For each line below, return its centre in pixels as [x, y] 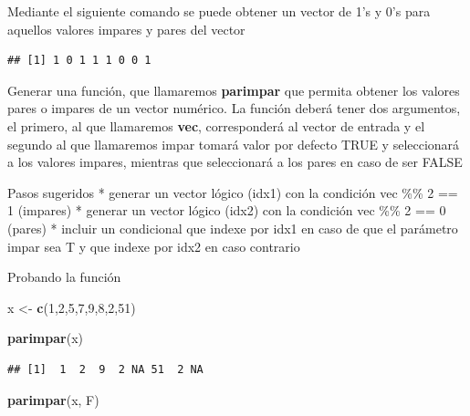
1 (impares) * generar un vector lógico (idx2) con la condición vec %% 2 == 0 [227, 210]
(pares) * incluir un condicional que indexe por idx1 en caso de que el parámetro [233, 228]
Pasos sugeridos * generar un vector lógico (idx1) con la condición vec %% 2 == [233, 192]
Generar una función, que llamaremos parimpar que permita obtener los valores [234, 90]
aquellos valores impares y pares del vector [126, 29]
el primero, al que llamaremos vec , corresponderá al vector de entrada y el [216, 125]
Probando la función [64, 277]
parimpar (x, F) [53, 399]
